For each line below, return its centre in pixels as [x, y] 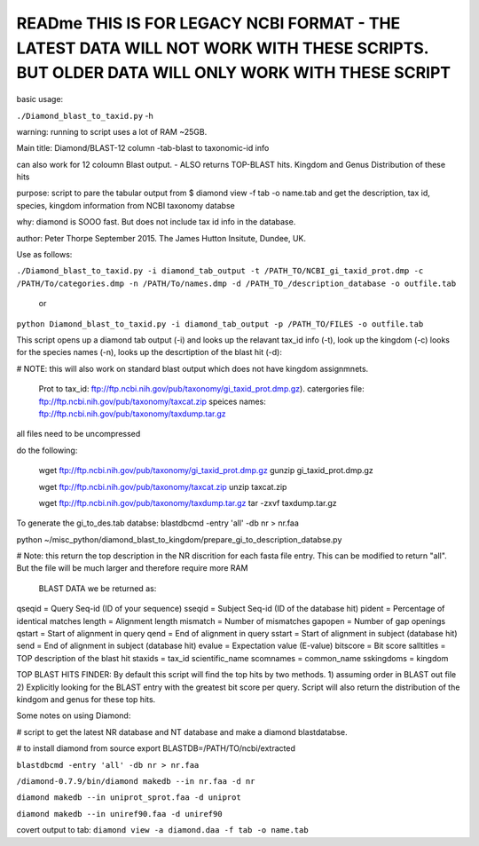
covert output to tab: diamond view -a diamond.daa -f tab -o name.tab [163, 830]
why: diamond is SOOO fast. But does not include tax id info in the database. [156, 222]
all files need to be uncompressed [79, 434]
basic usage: [40, 99]
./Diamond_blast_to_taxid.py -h [85, 115]
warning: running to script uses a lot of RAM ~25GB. [112, 131]
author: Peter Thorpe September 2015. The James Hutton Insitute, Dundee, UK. [161, 238]
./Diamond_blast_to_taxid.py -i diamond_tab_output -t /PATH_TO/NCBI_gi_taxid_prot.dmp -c [220, 271]
